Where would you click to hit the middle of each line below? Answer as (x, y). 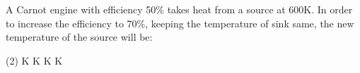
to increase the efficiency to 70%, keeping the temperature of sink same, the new (180, 23)
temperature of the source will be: (79, 37)
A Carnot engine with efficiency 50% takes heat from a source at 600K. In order (179, 9)
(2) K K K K (34, 60)
